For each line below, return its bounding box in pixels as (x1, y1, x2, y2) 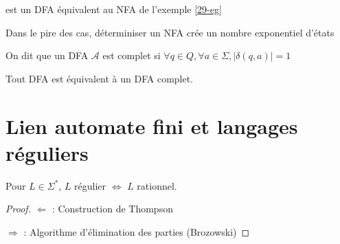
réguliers (5, 138, 89, 166)
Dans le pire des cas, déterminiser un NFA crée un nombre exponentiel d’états (5, 25, 335, 39)
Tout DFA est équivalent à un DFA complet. (5, 71, 194, 85)
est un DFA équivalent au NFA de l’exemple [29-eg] (5, 2, 222, 16)
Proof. (5, 201, 31, 216)
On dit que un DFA (5, 48, 89, 63)
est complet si (102, 48, 161, 63)
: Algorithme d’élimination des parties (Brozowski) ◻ (23, 224, 250, 239)
